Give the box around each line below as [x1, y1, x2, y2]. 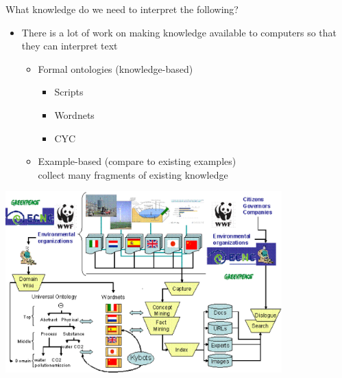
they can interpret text [21, 38, 118, 53]
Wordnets [54, 107, 95, 122]
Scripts [54, 85, 84, 99]
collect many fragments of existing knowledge [38, 167, 228, 181]
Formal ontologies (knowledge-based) [38, 61, 193, 76]
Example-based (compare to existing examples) [38, 154, 236, 168]
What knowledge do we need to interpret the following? [5, 2, 239, 16]
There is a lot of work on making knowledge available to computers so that [21, 25, 337, 39]
